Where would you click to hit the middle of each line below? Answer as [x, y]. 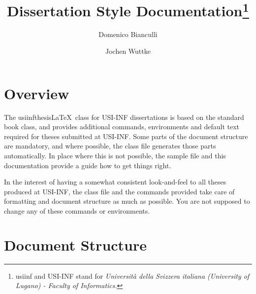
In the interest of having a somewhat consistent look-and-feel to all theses [115, 182]
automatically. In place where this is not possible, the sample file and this [115, 155]
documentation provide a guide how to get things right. [88, 165]
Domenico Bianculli [128, 34]
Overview [37, 93]
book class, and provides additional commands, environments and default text [122, 127]
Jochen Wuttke [128, 51]
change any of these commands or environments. [77, 210]
